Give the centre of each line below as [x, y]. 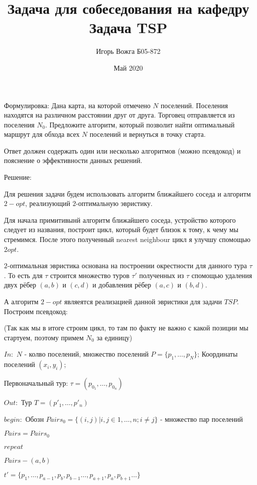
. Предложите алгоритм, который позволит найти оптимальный [140, 124]
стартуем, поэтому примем [44, 337]
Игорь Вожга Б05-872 [128, 51]
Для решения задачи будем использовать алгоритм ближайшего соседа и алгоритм [128, 193]
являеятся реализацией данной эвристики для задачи [143, 301]
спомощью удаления [222, 275]
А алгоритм [21, 301]
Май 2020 [128, 67]
